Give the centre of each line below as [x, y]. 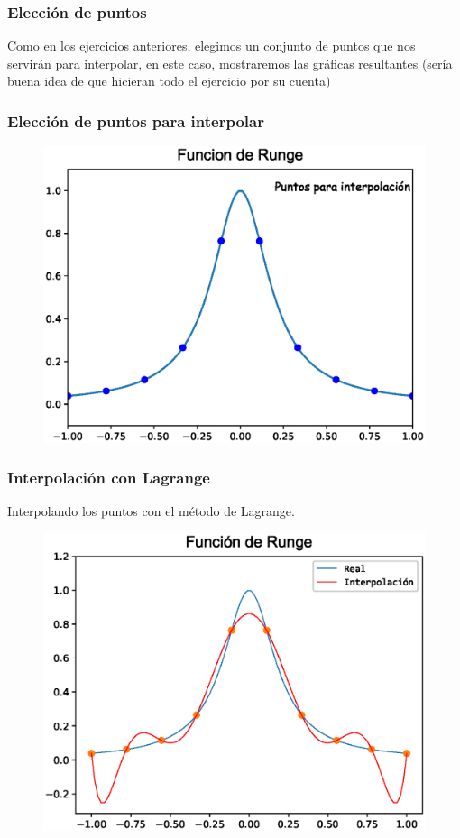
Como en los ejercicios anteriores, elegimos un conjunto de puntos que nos [212, 46]
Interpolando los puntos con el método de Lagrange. [151, 511]
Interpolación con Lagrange [109, 478]
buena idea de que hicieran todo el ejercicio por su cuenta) [169, 81]
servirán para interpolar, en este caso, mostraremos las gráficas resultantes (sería [230, 63]
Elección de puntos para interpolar [136, 120]
